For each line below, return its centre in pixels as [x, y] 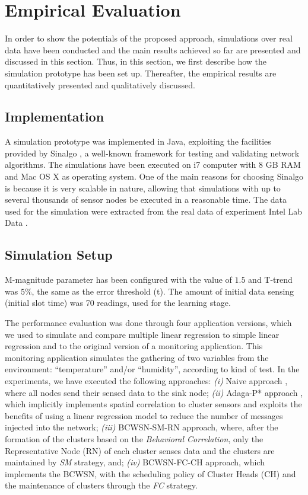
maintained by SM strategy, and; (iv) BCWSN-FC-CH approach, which [135, 462]
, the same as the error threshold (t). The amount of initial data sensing [163, 291]
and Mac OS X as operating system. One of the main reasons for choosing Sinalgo [154, 176]
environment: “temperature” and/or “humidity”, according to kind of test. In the [152, 369]
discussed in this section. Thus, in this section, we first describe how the [136, 61]
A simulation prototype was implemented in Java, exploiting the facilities [138, 141]
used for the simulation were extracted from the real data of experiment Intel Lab [154, 211]
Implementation [55, 116]
